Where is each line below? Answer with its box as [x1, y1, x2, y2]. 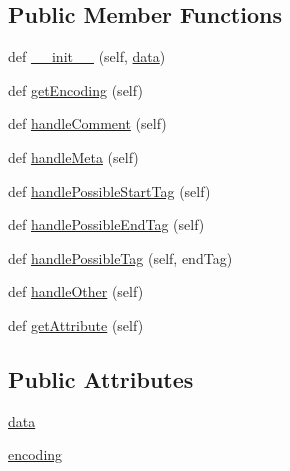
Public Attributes [8, 363, 194, 394]
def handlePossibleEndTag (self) [8, 214, 205, 235]
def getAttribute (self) [8, 314, 144, 335]
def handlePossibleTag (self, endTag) [8, 247, 233, 268]
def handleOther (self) [8, 281, 144, 302]
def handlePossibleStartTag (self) [8, 180, 211, 201]
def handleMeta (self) [8, 146, 139, 167]
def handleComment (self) [8, 113, 167, 134]
